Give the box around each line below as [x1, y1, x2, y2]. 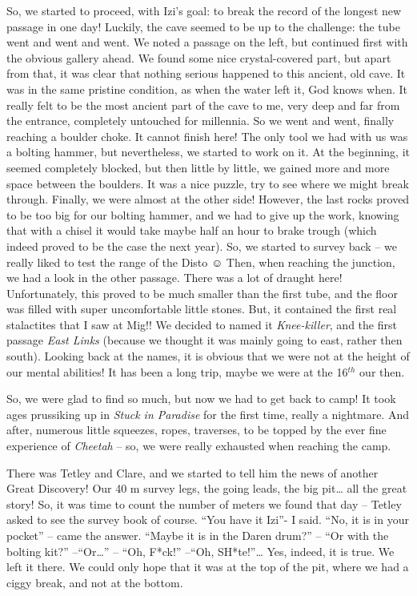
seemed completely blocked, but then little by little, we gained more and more [6, 159, 390, 175]
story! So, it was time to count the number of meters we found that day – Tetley [6, 495, 402, 512]
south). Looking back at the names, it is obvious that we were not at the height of [6, 348, 410, 364]
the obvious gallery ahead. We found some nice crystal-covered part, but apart [6, 49, 391, 66]
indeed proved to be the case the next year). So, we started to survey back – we [6, 237, 397, 254]
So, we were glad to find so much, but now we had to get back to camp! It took [6, 390, 396, 407]
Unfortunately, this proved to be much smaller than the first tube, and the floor [6, 284, 398, 301]
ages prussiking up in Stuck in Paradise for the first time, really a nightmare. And [6, 405, 409, 422]
